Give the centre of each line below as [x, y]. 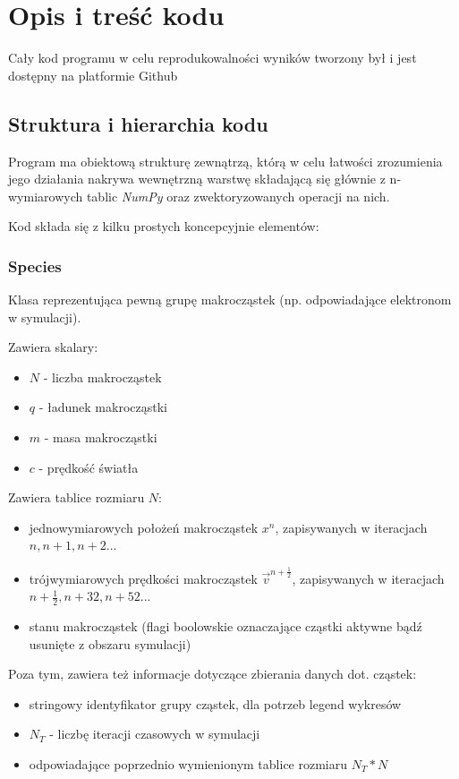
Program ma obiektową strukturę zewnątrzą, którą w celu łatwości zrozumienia [225, 161]
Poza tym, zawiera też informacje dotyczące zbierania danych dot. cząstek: [212, 674]
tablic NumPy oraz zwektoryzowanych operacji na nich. [238, 196]
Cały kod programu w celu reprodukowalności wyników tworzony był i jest [212, 58]
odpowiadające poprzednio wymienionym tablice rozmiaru [188, 764]
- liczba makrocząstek [102, 377]
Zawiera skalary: [53, 347]
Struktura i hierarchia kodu [138, 123]
